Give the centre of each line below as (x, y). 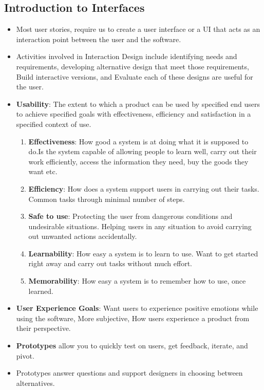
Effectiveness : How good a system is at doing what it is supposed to (138, 141)
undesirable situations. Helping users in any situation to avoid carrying (140, 226)
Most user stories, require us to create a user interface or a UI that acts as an (138, 29)
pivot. (25, 355)
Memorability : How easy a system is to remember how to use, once (137, 281)
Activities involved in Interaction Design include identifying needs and (127, 56)
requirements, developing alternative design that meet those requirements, (133, 66)
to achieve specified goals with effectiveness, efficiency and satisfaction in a (134, 114)
